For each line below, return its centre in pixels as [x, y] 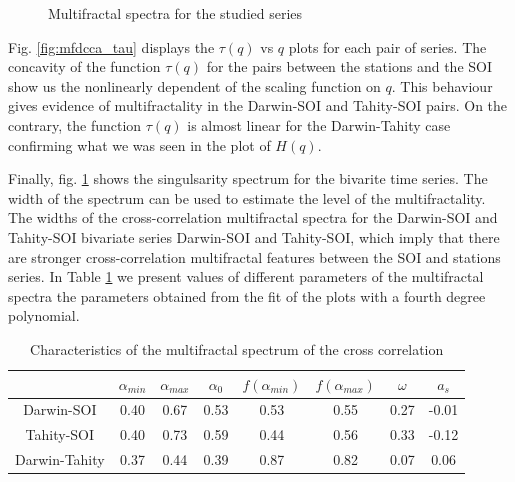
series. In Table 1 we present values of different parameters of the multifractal [246, 276]
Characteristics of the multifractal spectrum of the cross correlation [237, 348]
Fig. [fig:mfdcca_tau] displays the [111, 46]
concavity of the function [84, 66]
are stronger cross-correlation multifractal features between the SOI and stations [254, 256]
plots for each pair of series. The [387, 46]
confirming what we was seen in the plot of [139, 144]
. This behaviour [442, 85]
